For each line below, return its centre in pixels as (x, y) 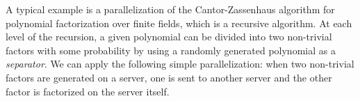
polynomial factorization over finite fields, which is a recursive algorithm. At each (179, 23)
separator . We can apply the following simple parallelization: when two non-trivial (180, 64)
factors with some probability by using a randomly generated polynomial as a (171, 50)
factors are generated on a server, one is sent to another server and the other (169, 77)
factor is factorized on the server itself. (88, 91)
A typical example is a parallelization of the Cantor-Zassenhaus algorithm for (170, 9)
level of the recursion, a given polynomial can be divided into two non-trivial (169, 37)
